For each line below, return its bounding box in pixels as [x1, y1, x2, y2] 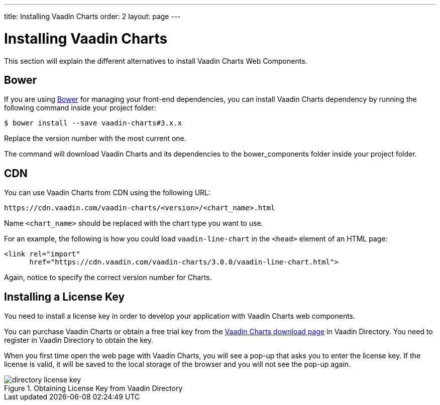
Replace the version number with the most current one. [4, 134, 186, 143]
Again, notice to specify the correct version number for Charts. [4, 273, 212, 282]
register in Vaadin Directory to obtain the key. [4, 336, 154, 345]
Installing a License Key [4, 290, 125, 303]
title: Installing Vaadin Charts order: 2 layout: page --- [4, 12, 181, 21]
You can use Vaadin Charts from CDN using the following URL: [4, 188, 211, 197]
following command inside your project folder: [4, 103, 156, 112]
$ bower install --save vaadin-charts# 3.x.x [4, 119, 182, 127]
